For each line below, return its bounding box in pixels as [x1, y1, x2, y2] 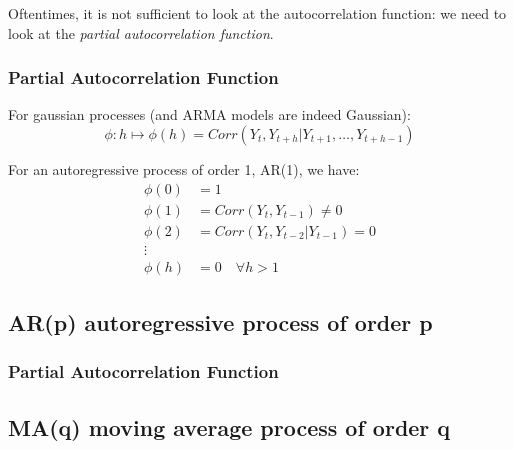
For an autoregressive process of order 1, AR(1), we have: [8, 159, 360, 179]
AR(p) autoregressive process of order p [8, 307, 433, 338]
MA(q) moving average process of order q [8, 411, 451, 442]
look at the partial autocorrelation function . [8, 22, 274, 43]
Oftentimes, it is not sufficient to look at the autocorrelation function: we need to [8, 3, 507, 23]
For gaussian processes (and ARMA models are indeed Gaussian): [8, 104, 411, 125]
